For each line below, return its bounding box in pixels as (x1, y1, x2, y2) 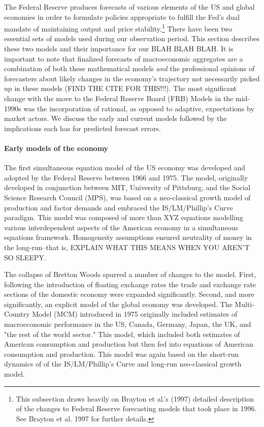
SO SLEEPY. (4, 252, 46, 262)
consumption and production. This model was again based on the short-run (4, 348, 239, 359)
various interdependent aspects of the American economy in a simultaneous (4, 222, 238, 232)
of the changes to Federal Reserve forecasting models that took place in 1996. (16, 403, 257, 414)
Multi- (235, 298, 254, 309)
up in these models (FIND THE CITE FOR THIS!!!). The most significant (4, 83, 237, 94)
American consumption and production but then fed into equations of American (4, 339, 253, 349)
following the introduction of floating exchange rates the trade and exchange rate (4, 279, 256, 289)
